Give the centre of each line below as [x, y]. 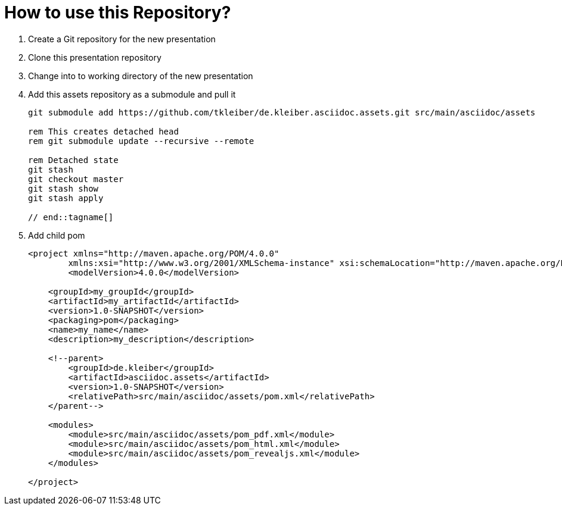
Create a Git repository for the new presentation [122, 39]
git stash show [63, 188]
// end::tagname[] [71, 217]
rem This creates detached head [103, 131]
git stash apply [66, 198]
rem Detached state [73, 160]
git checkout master [76, 179]
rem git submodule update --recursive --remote [141, 141]
